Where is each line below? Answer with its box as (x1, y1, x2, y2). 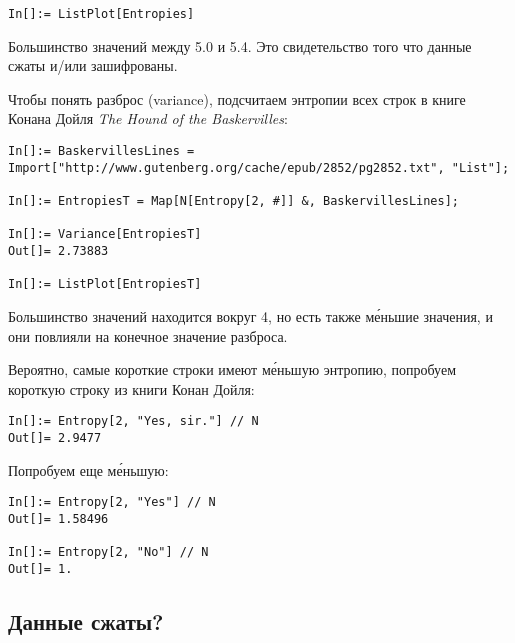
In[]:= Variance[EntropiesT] (8, 227, 202, 242)
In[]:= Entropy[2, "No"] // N (8, 545, 209, 560)
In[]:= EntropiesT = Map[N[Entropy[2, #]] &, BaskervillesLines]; (8, 194, 460, 208)
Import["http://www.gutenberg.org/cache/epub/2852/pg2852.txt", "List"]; (8, 160, 510, 175)
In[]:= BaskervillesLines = (8, 144, 195, 159)
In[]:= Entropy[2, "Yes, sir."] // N (8, 414, 259, 429)
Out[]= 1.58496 (8, 511, 109, 526)
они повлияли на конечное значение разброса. (8, 325, 288, 346)
